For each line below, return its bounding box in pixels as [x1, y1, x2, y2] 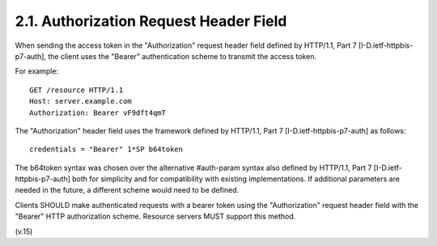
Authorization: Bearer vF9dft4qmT [29, 108, 166, 117]
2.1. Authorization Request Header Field [15, 12, 287, 30]
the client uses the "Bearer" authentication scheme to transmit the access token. [48, 51, 317, 61]
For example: [15, 66, 59, 76]
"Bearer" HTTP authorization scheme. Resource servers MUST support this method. [15, 211, 296, 222]
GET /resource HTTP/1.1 [29, 85, 124, 95]
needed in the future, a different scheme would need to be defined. [15, 185, 240, 195]
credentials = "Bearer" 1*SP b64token [29, 145, 184, 154]
